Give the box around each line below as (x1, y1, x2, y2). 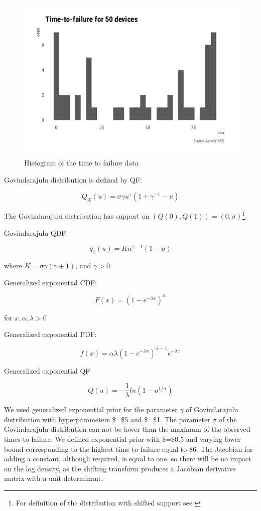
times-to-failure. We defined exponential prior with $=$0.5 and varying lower (4, 433, 241, 444)
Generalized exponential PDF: (4, 329, 97, 339)
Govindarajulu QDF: (4, 227, 68, 238)
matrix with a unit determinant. (4, 473, 103, 483)
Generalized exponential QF (4, 365, 90, 376)
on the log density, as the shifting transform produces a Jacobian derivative (4, 463, 236, 473)
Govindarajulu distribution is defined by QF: (4, 174, 142, 185)
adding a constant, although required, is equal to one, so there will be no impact (4, 453, 251, 464)
